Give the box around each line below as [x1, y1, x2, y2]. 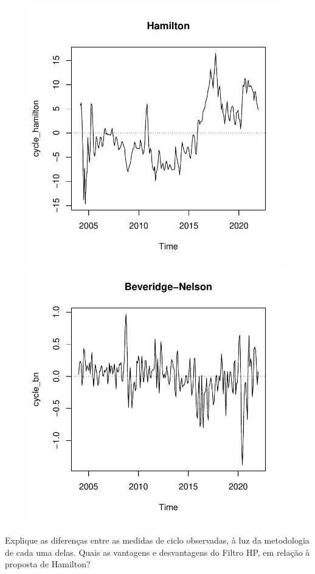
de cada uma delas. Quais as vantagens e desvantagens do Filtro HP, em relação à [5, 545, 310, 558]
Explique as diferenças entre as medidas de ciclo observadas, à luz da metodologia [5, 534, 310, 547]
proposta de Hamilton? [5, 558, 91, 570]
